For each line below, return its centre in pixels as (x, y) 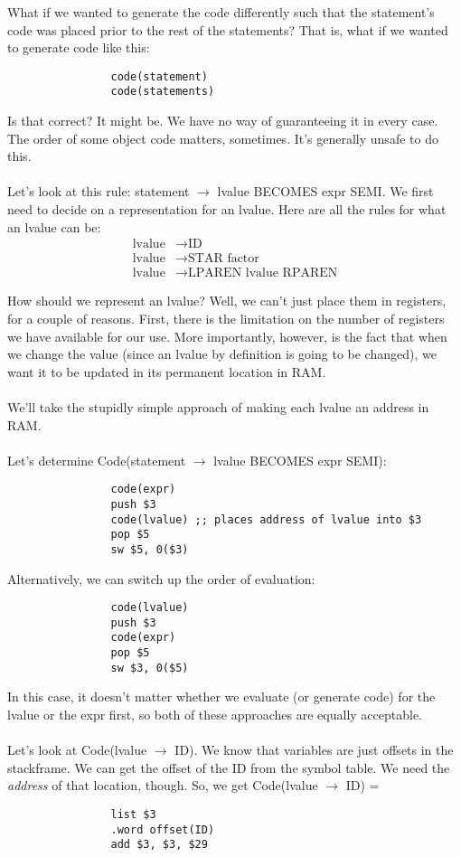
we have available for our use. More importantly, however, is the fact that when (227, 336)
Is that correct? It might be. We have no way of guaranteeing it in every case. (223, 121)
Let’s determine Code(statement (97, 460)
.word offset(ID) (163, 829)
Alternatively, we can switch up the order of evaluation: (161, 578)
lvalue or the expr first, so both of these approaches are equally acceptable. (215, 715)
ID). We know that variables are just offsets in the (314, 750)
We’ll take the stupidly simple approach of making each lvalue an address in (218, 406)
